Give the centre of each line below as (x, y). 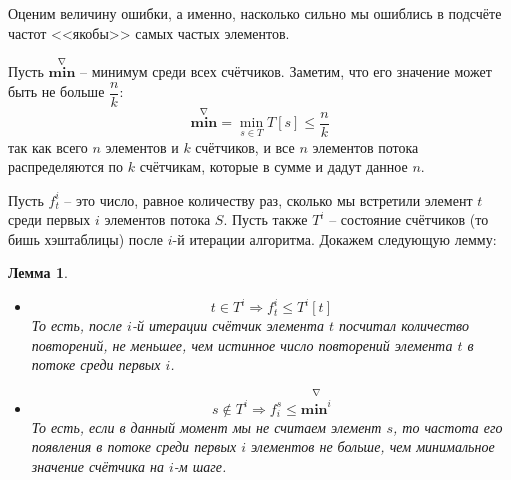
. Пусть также (265, 219)
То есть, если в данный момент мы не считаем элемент (206, 426)
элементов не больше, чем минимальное (372, 446)
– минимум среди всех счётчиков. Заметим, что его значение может (285, 71)
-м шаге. (200, 465)
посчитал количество (404, 325)
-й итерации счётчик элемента (228, 325)
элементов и (142, 146)
